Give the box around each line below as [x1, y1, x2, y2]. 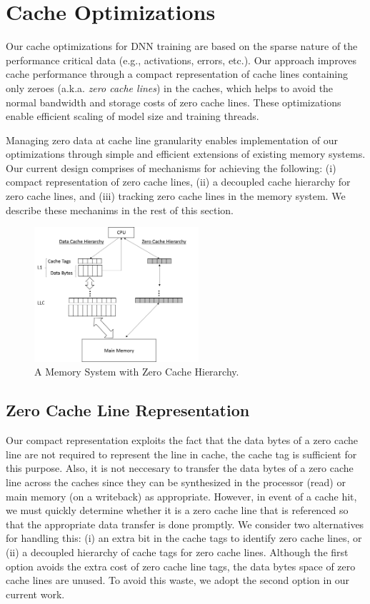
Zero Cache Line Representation [6, 399, 250, 421]
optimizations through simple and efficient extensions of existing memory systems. [6, 146, 366, 161]
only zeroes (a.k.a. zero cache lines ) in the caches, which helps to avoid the [6, 80, 334, 95]
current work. [6, 586, 65, 601]
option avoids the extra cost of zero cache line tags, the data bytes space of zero [6, 558, 356, 573]
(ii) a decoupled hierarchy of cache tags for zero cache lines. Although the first [6, 544, 349, 559]
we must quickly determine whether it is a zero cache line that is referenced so [6, 503, 349, 518]
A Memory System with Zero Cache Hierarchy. [34, 364, 239, 379]
